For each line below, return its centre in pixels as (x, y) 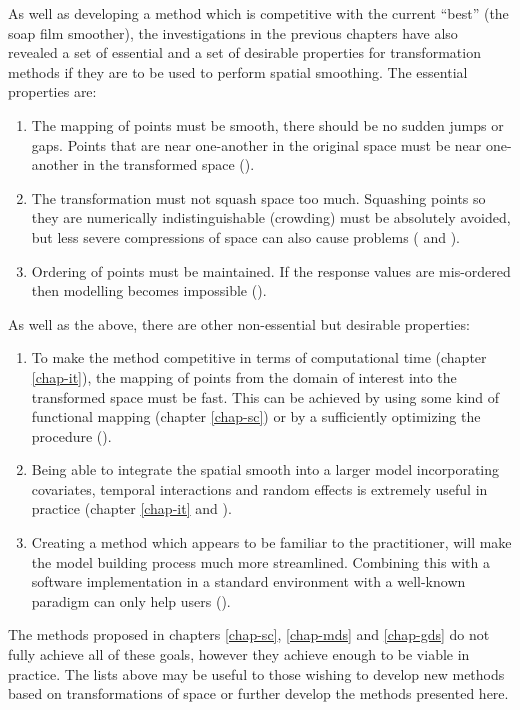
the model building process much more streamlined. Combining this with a (260, 561)
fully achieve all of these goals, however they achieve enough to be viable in (239, 654)
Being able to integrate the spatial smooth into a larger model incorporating (265, 469)
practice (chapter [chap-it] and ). (131, 508)
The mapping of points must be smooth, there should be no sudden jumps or (267, 124)
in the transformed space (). (169, 164)
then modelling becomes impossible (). (149, 290)
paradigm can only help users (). (131, 600)
